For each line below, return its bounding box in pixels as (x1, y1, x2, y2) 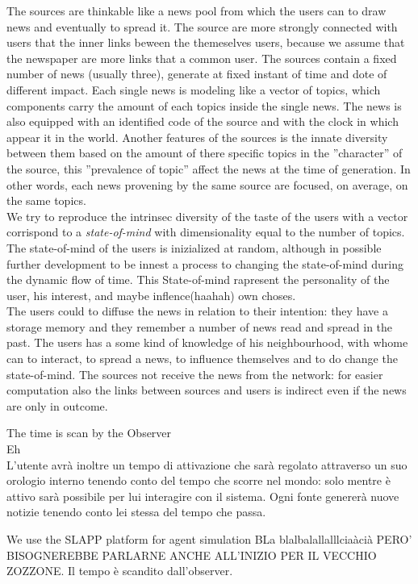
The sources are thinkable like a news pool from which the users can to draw (6, 2, 387, 19)
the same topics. (6, 192, 86, 209)
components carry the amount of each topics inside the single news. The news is (6, 97, 402, 114)
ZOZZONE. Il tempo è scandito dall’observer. (6, 562, 233, 579)
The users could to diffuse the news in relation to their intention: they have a (6, 302, 388, 319)
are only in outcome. (6, 397, 108, 414)
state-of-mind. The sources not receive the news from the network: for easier (6, 365, 383, 382)
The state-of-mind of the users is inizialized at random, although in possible (6, 239, 382, 256)
